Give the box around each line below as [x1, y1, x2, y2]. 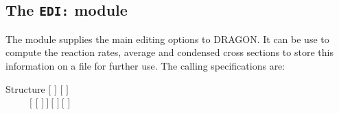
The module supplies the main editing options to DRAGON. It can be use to [5, 31, 329, 46]
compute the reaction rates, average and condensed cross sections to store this [5, 45, 334, 59]
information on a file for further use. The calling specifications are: [5, 58, 285, 72]
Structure [5, 81, 45, 96]
